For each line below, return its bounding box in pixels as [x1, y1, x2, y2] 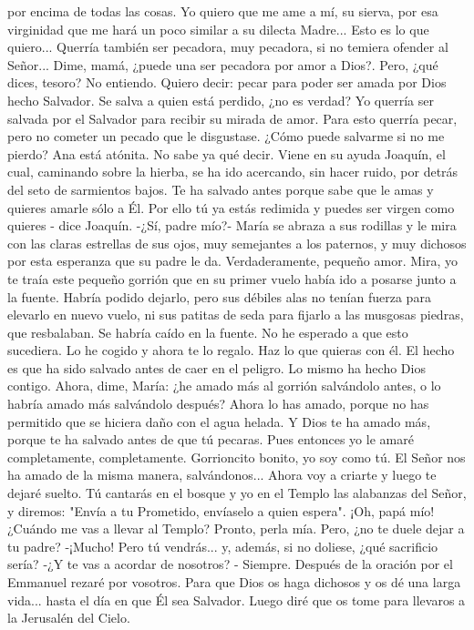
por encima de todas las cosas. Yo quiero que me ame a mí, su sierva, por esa [7, 2, 438, 20]
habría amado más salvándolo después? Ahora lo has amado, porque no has [7, 394, 429, 413]
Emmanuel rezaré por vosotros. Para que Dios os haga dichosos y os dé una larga [7, 573, 461, 591]
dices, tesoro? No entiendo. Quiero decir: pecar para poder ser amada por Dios [7, 73, 447, 92]
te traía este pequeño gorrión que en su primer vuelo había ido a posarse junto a [7, 269, 457, 288]
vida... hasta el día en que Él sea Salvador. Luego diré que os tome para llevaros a [7, 590, 466, 609]
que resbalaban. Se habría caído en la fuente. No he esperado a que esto [7, 322, 408, 341]
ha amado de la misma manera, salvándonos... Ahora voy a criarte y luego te [7, 465, 437, 484]
